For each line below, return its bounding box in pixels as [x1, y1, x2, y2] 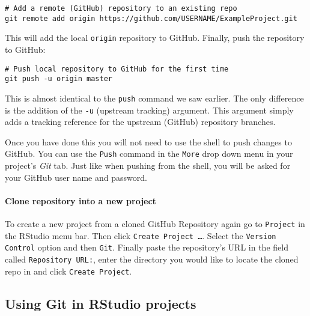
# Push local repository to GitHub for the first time [5, 64, 229, 73]
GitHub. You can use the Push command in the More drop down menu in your [5, 147, 293, 160]
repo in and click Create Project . [5, 264, 132, 277]
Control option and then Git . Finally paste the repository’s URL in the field [5, 241, 288, 254]
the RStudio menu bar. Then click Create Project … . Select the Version [5, 229, 276, 242]
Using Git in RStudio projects [5, 294, 196, 312]
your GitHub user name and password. [5, 171, 147, 183]
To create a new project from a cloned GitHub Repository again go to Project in [5, 217, 305, 230]
